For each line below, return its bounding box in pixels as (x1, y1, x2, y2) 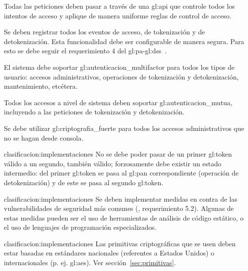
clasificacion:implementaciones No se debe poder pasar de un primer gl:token (4, 149, 232, 159)
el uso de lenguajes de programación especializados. (4, 222, 157, 232)
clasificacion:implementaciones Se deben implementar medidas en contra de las (4, 193, 238, 204)
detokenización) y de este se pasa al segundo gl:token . (4, 177, 164, 187)
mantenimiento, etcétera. (4, 81, 78, 91)
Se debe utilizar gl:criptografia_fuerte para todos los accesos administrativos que (4, 123, 245, 133)
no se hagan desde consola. (4, 132, 83, 143)
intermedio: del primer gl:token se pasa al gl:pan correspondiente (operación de (4, 168, 239, 178)
